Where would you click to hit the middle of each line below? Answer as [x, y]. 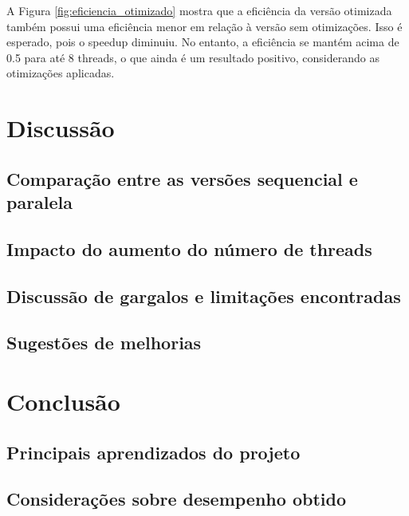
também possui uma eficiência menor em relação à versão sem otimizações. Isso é [204, 26]
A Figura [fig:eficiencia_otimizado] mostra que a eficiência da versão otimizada [199, 10]
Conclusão [63, 402]
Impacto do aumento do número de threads [189, 248]
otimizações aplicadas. [61, 73]
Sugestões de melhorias [104, 343]
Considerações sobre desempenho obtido [176, 499]
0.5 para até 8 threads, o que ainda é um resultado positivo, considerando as [193, 57]
